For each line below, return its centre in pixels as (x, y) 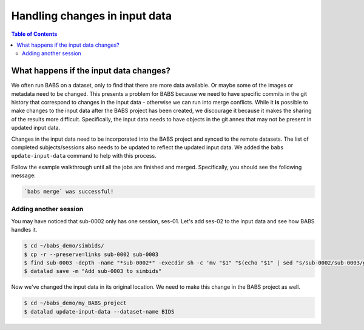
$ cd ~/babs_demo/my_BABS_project (75, 303)
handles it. (24, 230)
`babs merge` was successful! (69, 192)
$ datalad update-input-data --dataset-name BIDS (99, 311)
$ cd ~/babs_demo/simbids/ (64, 246)
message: (23, 175)
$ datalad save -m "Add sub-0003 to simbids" (93, 271)
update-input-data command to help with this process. (84, 156)
